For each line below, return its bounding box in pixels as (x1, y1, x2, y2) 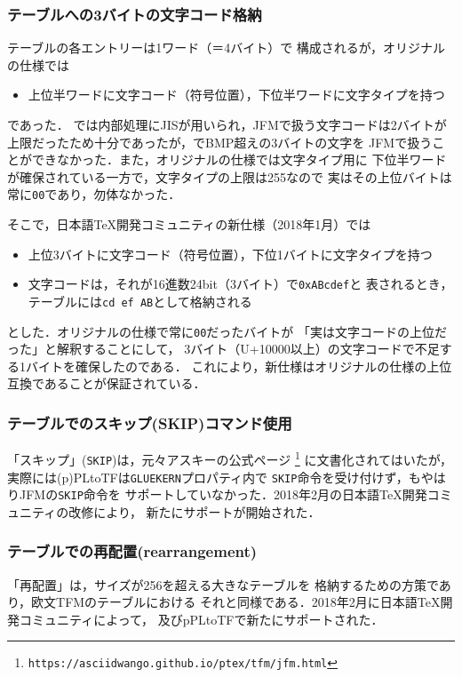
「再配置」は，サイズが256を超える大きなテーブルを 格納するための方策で (7, 575, 439, 593)
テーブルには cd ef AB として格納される (28, 291, 252, 310)
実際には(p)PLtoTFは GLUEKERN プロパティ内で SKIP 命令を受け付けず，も (7, 467, 421, 486)
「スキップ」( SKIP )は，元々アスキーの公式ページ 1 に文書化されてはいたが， (7, 448, 452, 468)
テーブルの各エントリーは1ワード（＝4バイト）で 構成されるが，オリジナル (7, 38, 445, 57)
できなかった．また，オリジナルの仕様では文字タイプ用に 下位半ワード (31, 150, 447, 169)
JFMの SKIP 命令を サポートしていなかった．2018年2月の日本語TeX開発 (19, 485, 427, 504)
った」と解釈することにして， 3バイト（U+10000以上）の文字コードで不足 (7, 339, 440, 358)
